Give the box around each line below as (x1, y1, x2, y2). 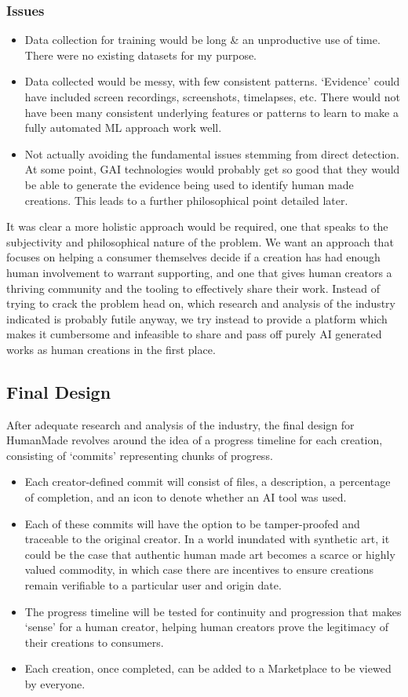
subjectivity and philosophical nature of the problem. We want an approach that (6, 233, 394, 250)
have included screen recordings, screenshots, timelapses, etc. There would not (24, 89, 401, 104)
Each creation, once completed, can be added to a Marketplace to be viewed (24, 660, 392, 677)
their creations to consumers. (24, 633, 164, 650)
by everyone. (24, 676, 86, 692)
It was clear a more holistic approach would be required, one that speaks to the (6, 218, 388, 235)
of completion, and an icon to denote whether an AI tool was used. (24, 489, 347, 505)
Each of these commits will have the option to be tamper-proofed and (24, 515, 360, 531)
